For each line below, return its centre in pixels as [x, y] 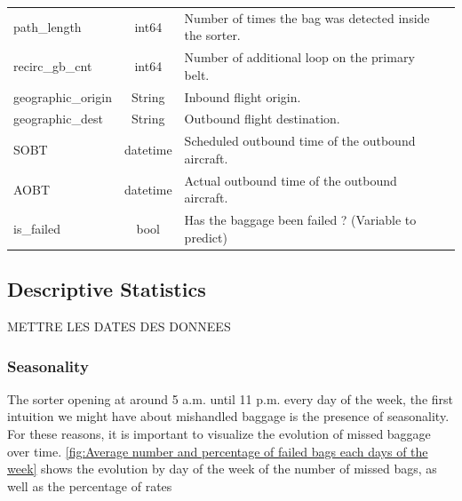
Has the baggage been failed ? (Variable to [300, 220]
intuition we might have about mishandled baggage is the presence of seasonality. [228, 416]
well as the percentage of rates [90, 485]
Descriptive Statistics [107, 289]
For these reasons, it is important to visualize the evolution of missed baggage [219, 434]
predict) [206, 237]
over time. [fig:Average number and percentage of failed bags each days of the [218, 451]
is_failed [37, 228]
